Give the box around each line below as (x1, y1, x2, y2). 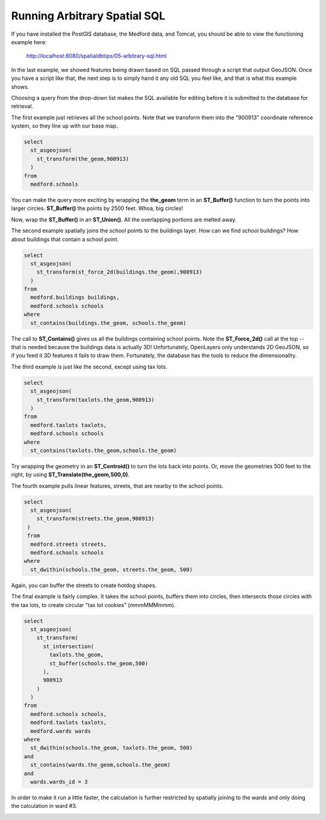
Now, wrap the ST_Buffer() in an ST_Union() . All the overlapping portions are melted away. (11, 215, 237, 223)
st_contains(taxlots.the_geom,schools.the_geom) (30, 447, 177, 454)
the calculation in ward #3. (11, 802, 78, 810)
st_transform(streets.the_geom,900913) (36, 515, 155, 522)
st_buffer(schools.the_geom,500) (49, 660, 149, 667)
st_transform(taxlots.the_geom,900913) (36, 396, 155, 403)
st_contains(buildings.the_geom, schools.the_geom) (30, 320, 187, 326)
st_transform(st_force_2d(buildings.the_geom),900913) (36, 269, 202, 275)
